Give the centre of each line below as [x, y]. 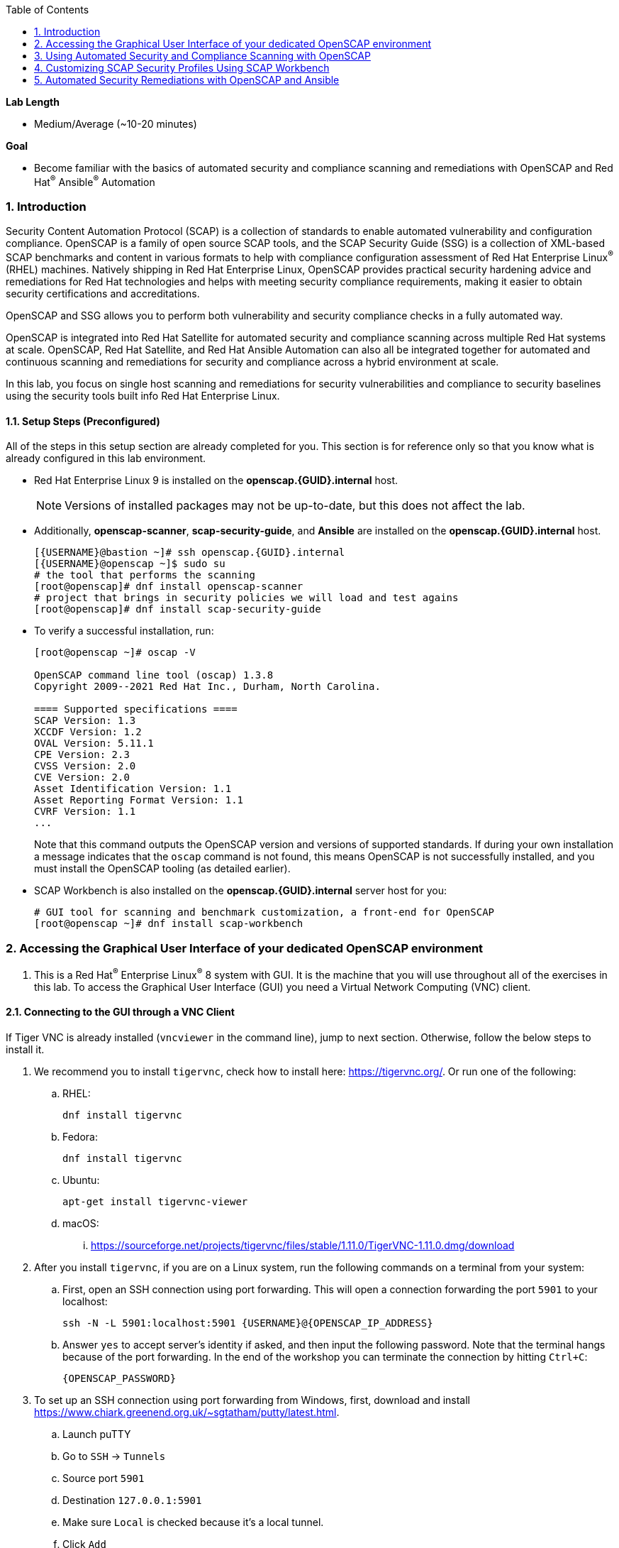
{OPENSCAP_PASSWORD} [119, 1378]
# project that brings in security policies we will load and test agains [246, 598]
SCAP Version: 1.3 [85, 721]
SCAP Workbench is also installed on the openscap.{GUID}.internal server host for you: [241, 891]
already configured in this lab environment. [106, 459]
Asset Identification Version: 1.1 [133, 789]
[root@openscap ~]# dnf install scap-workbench [169, 924]
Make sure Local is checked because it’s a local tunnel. [193, 1522]
